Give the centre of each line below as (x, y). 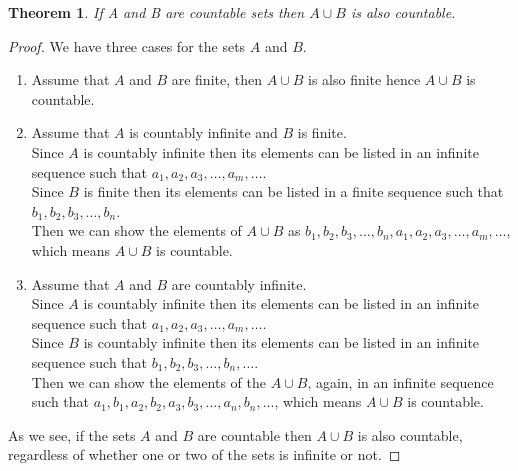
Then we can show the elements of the (149, 381)
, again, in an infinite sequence (400, 381)
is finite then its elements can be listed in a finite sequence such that (293, 191)
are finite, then (216, 79)
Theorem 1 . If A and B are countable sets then (156, 12)
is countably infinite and (203, 132)
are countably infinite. (239, 283)
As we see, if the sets (72, 434)
